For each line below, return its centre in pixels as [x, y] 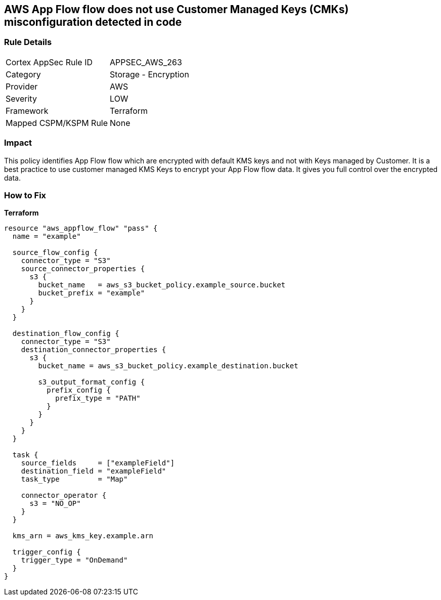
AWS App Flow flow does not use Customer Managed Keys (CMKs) [177, 9]
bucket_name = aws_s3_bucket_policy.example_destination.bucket [168, 366]
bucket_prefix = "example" [92, 293]
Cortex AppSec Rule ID [49, 62]
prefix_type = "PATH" [98, 398]
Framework [27, 111]
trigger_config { [47, 552]
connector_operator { [64, 496]
